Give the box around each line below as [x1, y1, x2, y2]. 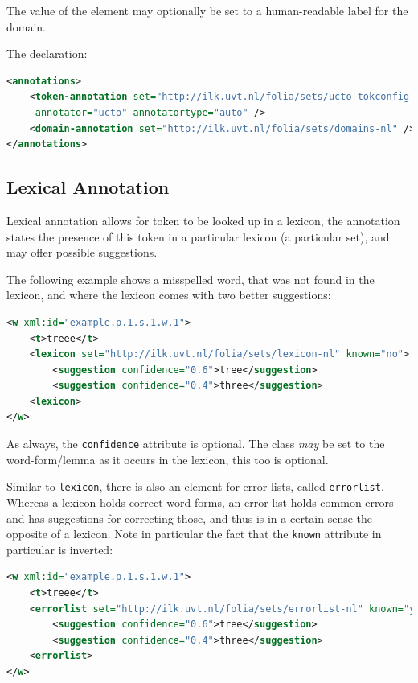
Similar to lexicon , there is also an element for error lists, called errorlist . [6, 478, 384, 495]
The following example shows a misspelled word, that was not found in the [6, 270, 375, 287]
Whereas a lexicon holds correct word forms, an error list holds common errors [6, 493, 394, 510]
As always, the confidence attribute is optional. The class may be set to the [6, 435, 385, 452]
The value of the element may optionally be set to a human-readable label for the [6, 2, 408, 19]
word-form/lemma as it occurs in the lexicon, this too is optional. [6, 451, 329, 467]
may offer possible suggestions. [6, 244, 158, 261]
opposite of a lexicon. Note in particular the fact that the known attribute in [6, 525, 382, 542]
